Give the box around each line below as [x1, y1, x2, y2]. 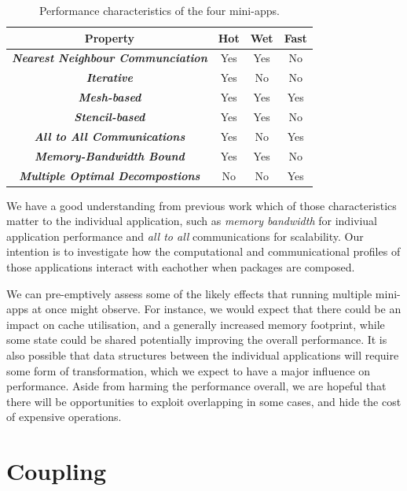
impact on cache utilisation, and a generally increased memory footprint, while [6, 316, 385, 332]
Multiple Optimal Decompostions [19, 167, 200, 183]
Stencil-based [74, 108, 145, 124]
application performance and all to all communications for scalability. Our [6, 227, 364, 244]
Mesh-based [78, 89, 141, 105]
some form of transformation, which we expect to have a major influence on [6, 362, 371, 378]
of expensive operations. [6, 408, 122, 425]
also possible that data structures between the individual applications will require [6, 346, 399, 363]
